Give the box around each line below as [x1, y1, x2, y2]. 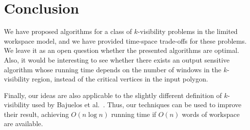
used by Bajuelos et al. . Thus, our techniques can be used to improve [32, 99, 242, 110]
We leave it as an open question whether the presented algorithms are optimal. [4, 45, 239, 55]
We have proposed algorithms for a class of [4, 26, 132, 36]
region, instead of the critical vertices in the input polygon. [32, 74, 208, 84]
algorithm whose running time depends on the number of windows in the [4, 64, 222, 74]
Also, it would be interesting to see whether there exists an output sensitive [4, 54, 230, 65]
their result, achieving [4, 109, 69, 119]
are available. [4, 118, 43, 129]
